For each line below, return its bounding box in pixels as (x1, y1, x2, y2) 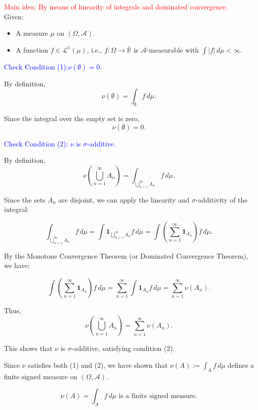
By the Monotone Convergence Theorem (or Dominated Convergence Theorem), (4, 250, 249, 261)
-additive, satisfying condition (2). (71, 343, 175, 353)
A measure (15, 28, 48, 38)
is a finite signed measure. (119, 393, 197, 400)
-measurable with (146, 44, 199, 55)
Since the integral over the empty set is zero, (4, 113, 140, 124)
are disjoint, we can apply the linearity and (58, 194, 190, 205)
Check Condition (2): (4, 138, 68, 148)
